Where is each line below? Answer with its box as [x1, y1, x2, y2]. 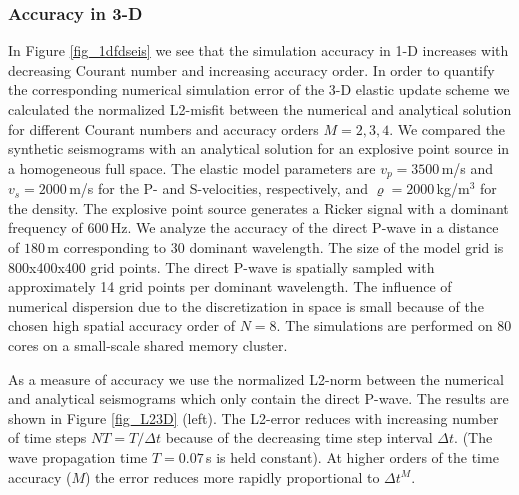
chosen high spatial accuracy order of [8, 315, 235, 336]
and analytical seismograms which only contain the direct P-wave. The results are [8, 388, 509, 409]
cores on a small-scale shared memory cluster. [8, 334, 288, 355]
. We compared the [389, 118, 506, 139]
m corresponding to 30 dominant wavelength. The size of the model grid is [47, 237, 504, 258]
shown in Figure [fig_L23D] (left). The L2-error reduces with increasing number [8, 407, 499, 428]
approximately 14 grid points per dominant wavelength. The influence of [8, 276, 452, 297]
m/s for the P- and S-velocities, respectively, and [69, 178, 368, 199]
